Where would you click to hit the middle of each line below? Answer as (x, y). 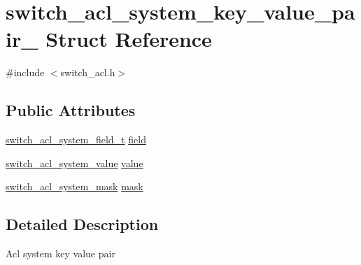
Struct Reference (129, 39)
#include (25, 72)
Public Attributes (71, 110)
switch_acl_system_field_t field (76, 139)
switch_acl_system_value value (75, 163)
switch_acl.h (88, 72)
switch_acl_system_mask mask (75, 186)
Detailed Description (82, 224)
